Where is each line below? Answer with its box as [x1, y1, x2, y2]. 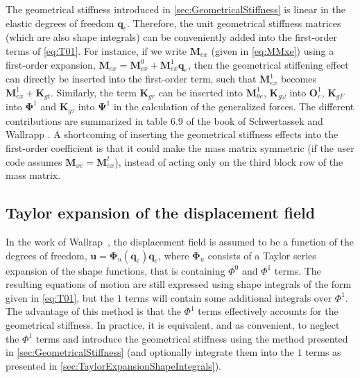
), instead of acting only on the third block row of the [114, 154, 343, 169]
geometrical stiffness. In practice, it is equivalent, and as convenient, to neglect [6, 318, 340, 332]
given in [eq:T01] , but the [6, 290, 114, 304]
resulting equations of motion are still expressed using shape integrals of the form [6, 277, 352, 291]
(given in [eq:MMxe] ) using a [211, 43, 334, 58]
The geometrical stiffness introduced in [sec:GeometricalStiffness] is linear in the [6, 2, 345, 16]
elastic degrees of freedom [6, 15, 114, 30]
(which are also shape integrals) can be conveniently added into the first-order [6, 30, 338, 44]
